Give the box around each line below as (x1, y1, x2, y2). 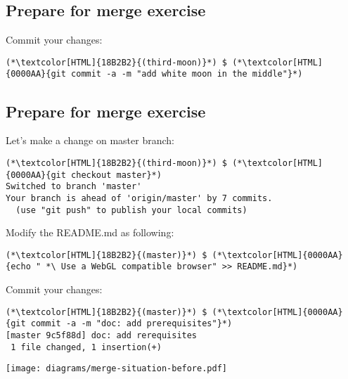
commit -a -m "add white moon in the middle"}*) (71, 69, 303, 79)
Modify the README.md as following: (6, 225, 174, 240)
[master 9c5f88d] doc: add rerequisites (6, 330, 198, 340)
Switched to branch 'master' (6, 181, 142, 192)
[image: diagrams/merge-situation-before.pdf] (6, 364, 227, 374)
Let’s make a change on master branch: (6, 133, 174, 148)
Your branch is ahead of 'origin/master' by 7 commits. (6, 193, 273, 203)
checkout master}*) (71, 169, 162, 180)
